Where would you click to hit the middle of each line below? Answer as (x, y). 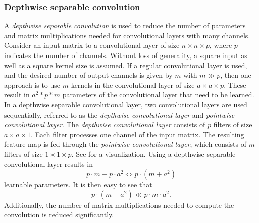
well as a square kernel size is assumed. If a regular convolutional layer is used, (126, 65)
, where (221, 45)
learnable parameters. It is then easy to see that (78, 184)
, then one (236, 75)
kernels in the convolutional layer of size (133, 85)
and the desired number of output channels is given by (88, 75)
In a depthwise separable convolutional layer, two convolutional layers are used (126, 104)
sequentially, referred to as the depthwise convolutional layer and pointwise (119, 114)
